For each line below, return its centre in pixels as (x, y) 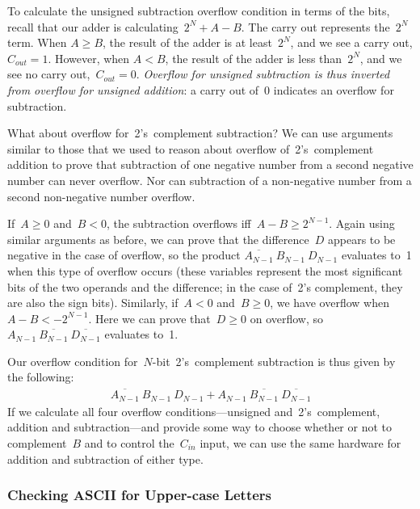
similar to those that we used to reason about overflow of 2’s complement (191, 148)
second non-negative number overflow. (101, 196)
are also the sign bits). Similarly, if (93, 303)
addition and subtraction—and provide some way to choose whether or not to (200, 427)
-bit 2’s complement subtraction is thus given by (274, 361)
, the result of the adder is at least (187, 42)
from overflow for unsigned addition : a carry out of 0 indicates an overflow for (201, 89)
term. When (37, 42)
